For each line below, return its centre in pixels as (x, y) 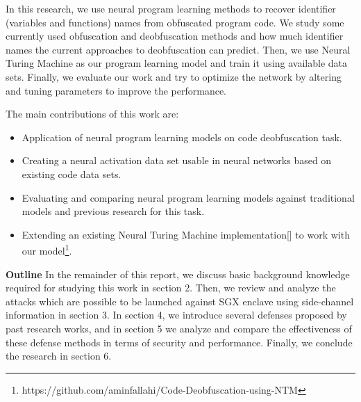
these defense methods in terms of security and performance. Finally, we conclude (179, 342)
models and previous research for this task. (113, 211)
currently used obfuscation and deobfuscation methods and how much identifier (175, 36)
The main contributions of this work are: (92, 114)
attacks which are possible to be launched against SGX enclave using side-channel (180, 301)
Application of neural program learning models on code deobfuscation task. (182, 137)
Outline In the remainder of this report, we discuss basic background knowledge (178, 274)
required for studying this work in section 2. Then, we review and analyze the (171, 288)
